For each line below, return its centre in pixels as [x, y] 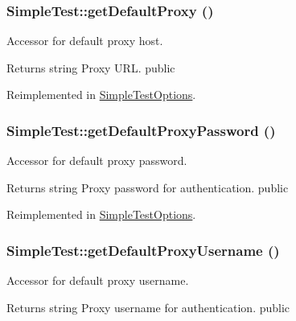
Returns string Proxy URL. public [91, 67]
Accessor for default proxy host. [85, 41]
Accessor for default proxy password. [97, 160]
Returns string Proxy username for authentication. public [148, 307]
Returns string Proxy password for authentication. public [148, 187]
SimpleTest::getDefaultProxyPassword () [141, 130]
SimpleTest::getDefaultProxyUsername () [143, 250]
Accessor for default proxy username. [98, 280]
